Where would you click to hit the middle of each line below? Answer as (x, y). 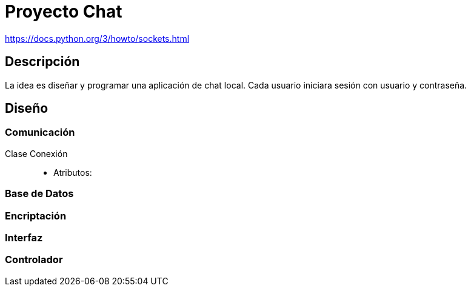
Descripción (42, 62)
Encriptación (36, 216)
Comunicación (40, 132)
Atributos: (73, 172)
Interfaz (24, 237)
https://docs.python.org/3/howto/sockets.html (97, 38)
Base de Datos (39, 194)
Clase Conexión (36, 153)
